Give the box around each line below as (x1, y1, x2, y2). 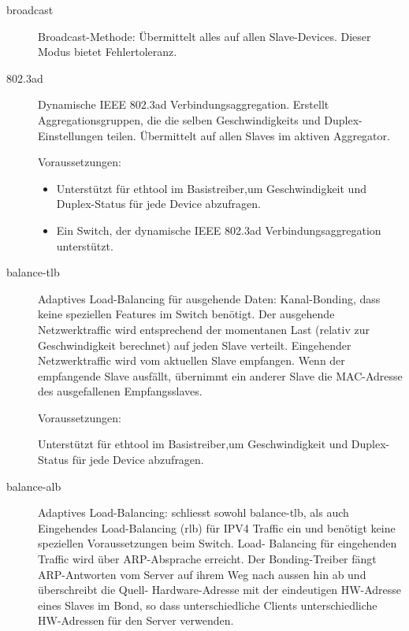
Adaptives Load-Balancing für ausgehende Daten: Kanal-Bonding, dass (38, 290, 381, 306)
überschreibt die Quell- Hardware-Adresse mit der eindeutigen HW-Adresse (38, 581, 402, 598)
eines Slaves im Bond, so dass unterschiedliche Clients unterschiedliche (38, 596, 377, 613)
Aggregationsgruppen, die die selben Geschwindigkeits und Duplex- (38, 111, 363, 128)
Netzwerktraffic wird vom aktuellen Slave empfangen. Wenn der (38, 352, 345, 369)
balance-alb (6, 477, 61, 494)
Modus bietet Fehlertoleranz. (38, 43, 177, 60)
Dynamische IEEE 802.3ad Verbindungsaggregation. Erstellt (38, 96, 329, 113)
